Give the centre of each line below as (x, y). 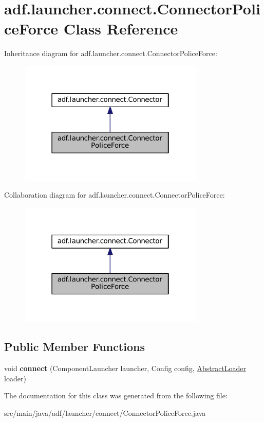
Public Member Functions (74, 347)
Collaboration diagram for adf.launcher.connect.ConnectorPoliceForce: (115, 195)
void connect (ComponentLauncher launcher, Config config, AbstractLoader (125, 368)
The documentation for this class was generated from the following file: (116, 395)
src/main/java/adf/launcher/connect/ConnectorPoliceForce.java (105, 412)
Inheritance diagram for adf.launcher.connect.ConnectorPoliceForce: (111, 53)
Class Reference (121, 29)
